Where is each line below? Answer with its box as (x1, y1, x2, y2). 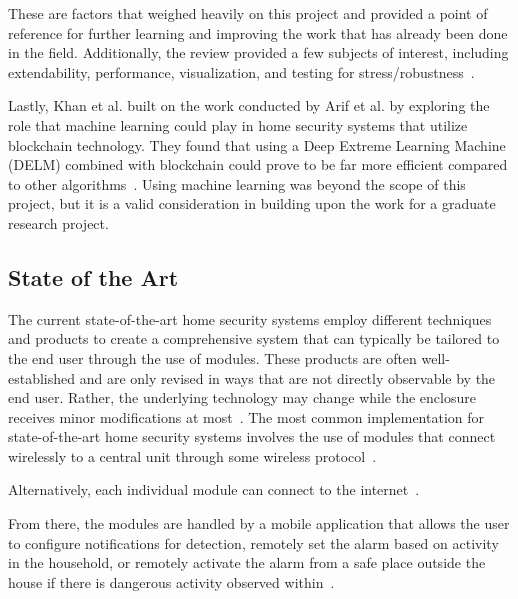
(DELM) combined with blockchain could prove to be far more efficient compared (8, 154, 508, 175)
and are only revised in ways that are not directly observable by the (79, 367, 496, 388)
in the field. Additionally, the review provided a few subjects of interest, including (8, 42, 509, 63)
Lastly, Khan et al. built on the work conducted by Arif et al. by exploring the (8, 95, 490, 116)
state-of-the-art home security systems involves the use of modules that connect (8, 426, 496, 447)
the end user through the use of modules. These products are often (8, 347, 417, 368)
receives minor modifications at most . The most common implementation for (8, 406, 484, 427)
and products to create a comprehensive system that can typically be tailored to (8, 328, 500, 349)
